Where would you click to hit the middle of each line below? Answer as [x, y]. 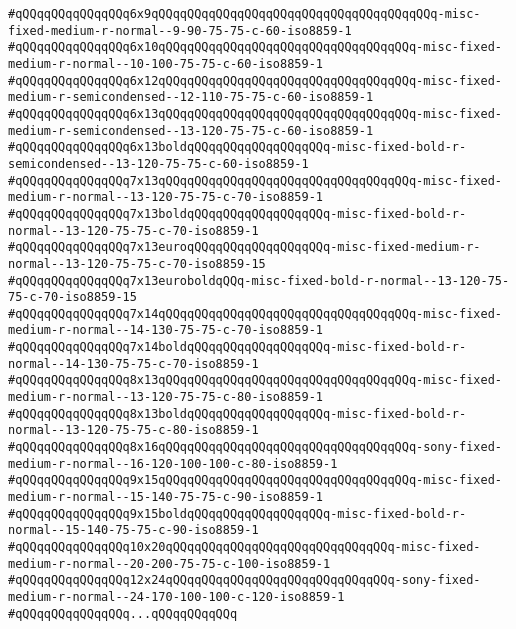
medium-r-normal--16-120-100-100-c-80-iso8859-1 [173, 463]
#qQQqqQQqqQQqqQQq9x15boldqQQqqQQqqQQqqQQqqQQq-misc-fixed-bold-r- [237, 513]
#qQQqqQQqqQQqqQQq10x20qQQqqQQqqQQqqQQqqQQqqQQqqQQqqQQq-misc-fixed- [244, 547]
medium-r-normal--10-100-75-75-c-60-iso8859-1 [165, 63]
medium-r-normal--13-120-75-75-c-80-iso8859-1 [165, 397]
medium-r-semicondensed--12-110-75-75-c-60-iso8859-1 [191, 97]
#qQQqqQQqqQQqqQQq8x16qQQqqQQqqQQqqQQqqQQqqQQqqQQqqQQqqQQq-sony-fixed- [255, 447]
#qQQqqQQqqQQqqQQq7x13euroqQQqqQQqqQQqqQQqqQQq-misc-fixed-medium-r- [244, 247]
